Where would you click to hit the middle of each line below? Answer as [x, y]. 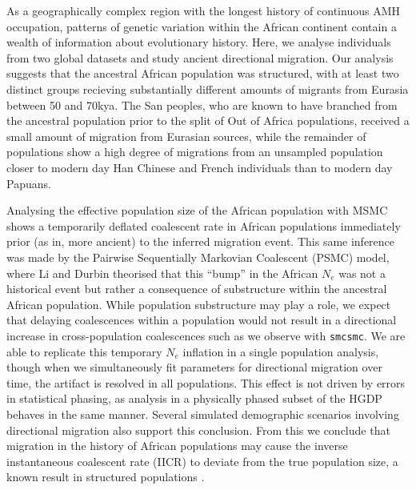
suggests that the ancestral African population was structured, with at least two [203, 73]
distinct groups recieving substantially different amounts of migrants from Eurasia [208, 88]
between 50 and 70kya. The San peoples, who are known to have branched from [202, 104]
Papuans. [29, 183]
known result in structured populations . [106, 477]
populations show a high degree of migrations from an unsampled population [195, 152]
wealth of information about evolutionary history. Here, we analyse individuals [199, 42]
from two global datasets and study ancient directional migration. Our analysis [200, 57]
